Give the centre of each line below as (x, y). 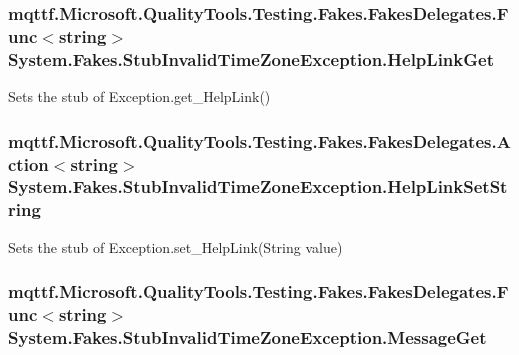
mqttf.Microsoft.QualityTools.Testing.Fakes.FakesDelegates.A (259, 140)
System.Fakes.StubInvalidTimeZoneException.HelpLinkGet (251, 58)
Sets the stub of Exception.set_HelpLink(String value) (175, 246)
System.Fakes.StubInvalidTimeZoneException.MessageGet (247, 337)
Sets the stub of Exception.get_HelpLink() (139, 96)
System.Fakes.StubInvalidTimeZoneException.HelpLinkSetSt (258, 186)
